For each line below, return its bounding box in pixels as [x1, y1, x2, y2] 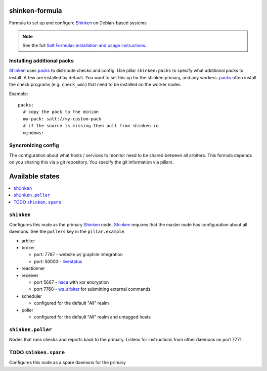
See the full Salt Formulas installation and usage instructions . [22, 43, 147, 49]
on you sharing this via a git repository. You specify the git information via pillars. [9, 159, 174, 165]
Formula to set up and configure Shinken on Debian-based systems [9, 20, 147, 26]
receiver [21, 272, 39, 278]
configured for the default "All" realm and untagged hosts [34, 314, 151, 319]
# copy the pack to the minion [23, 109, 99, 115]
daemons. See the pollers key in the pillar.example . [9, 228, 126, 235]
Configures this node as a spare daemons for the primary [9, 360, 126, 366]
